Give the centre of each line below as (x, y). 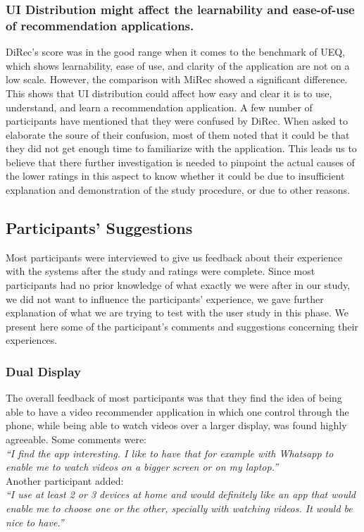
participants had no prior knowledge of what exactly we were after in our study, (178, 285)
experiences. (32, 340)
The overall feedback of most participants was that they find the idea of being (174, 398)
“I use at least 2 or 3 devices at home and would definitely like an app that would (181, 494)
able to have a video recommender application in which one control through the (177, 411)
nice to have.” (35, 522)
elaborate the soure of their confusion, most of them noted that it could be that (178, 134)
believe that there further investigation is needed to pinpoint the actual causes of (180, 162)
